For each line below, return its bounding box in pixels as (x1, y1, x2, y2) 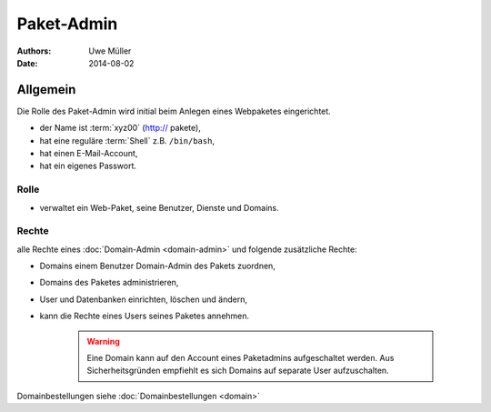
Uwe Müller (88, 45, 132, 56)
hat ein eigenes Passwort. (39, 160, 136, 172)
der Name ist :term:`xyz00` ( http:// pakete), (39, 123, 202, 134)
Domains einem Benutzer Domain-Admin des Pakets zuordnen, (39, 260, 276, 272)
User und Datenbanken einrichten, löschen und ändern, (39, 294, 247, 305)
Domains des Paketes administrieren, (39, 277, 179, 288)
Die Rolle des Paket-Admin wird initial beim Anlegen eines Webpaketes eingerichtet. (16, 106, 331, 116)
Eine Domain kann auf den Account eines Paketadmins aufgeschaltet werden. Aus (86, 353, 395, 364)
